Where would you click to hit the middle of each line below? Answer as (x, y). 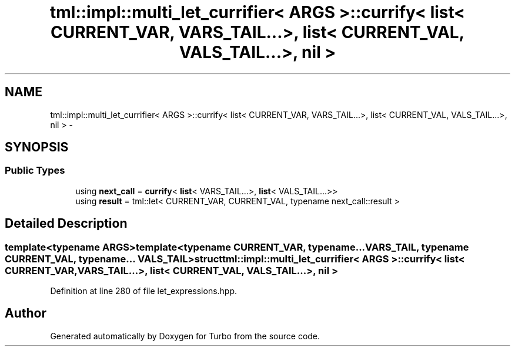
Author (26, 313)
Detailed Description (66, 224)
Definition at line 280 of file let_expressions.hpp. (144, 291)
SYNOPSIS (37, 147)
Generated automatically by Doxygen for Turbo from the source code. (185, 336)
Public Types (35, 171)
